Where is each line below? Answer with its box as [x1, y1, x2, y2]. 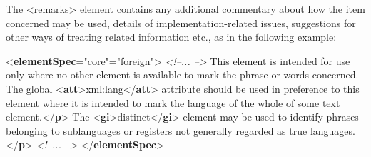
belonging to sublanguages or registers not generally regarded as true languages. [6, 123, 355, 138]
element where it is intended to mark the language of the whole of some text [6, 95, 340, 110]
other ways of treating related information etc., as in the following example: [6, 29, 337, 44]
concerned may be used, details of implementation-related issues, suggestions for [6, 15, 356, 30]
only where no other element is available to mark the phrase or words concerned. [6, 67, 359, 82]
